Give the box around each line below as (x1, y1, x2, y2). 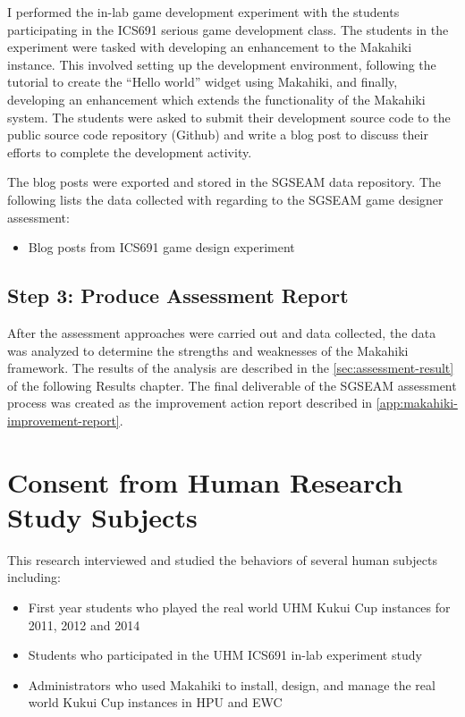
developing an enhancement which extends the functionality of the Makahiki (7, 89, 426, 108)
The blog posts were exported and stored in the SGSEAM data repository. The (7, 173, 441, 191)
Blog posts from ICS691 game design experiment (28, 238, 295, 257)
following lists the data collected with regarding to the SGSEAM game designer (7, 190, 444, 208)
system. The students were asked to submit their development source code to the (7, 107, 451, 126)
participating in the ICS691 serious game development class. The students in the (7, 20, 449, 38)
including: (7, 568, 61, 586)
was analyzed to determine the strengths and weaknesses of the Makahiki (7, 341, 409, 359)
